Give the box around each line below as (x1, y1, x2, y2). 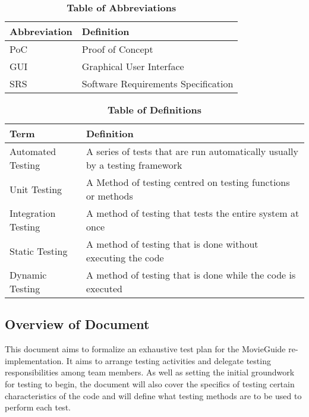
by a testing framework (86, 158, 182, 172)
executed (86, 282, 122, 295)
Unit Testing (10, 182, 62, 196)
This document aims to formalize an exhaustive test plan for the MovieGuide (5, 343, 286, 355)
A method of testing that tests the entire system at (86, 206, 299, 220)
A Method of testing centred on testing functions (86, 175, 290, 189)
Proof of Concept (81, 42, 153, 56)
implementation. (5, 354, 64, 367)
